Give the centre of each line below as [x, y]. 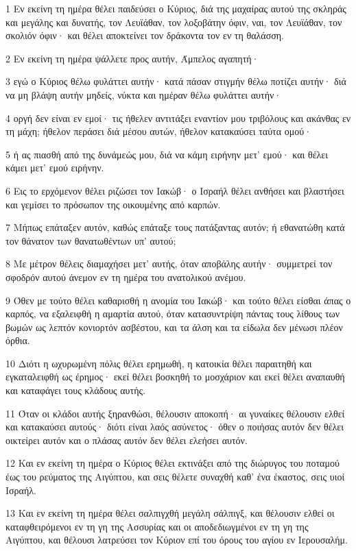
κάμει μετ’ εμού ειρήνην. [55, 168]
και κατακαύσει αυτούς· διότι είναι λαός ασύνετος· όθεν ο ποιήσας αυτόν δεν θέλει [175, 427]
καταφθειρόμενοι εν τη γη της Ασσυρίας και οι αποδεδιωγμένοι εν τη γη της [157, 526]
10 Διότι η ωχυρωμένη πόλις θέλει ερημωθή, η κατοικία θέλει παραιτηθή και [159, 363]
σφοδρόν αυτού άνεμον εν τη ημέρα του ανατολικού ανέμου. [126, 277]
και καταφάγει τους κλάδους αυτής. [75, 390]
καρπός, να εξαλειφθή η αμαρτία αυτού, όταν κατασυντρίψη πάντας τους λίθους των [173, 314]
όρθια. [18, 340]
